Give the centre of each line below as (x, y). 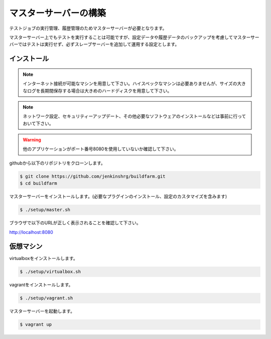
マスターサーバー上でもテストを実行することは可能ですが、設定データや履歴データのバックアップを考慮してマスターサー (134, 37)
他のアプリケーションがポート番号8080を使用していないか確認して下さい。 (101, 149)
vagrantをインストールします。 (41, 285)
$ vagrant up (36, 325)
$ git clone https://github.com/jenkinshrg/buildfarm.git (93, 176)
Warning (32, 140)
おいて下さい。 (38, 123)
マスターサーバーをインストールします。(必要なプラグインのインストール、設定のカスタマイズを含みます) (118, 197)
